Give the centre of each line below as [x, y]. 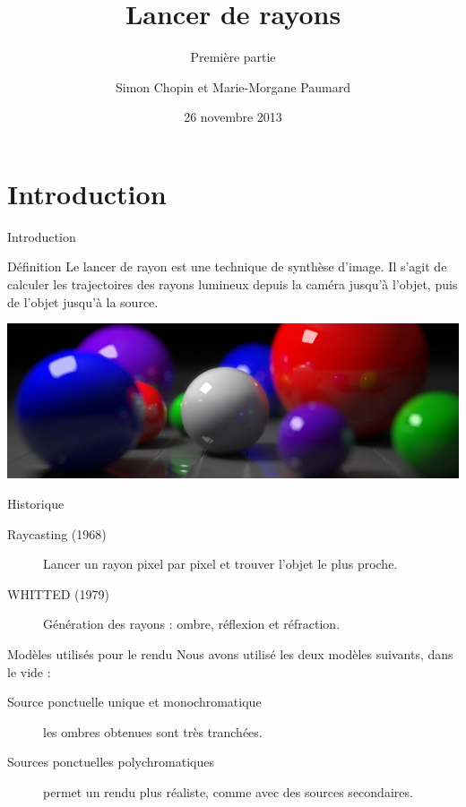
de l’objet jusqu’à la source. [83, 301]
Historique [36, 504]
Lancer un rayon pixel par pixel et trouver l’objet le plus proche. [220, 564]
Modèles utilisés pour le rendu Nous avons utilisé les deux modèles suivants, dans [230, 654]
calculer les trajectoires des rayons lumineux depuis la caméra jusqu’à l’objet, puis [233, 284]
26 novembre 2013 [233, 117]
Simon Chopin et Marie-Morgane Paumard [233, 86]
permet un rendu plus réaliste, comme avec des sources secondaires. [228, 792]
